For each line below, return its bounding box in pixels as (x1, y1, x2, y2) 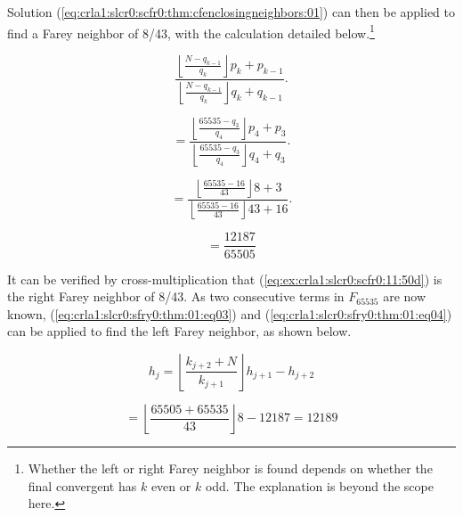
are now (383, 287, 426, 306)
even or (150, 476, 191, 495)
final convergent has (28, 476, 137, 495)
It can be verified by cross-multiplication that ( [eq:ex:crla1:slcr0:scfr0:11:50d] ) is (7, 269, 443, 288)
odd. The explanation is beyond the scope (205, 476, 434, 495)
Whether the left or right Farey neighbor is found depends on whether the (28, 458, 433, 477)
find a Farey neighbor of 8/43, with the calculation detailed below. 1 (7, 21, 375, 42)
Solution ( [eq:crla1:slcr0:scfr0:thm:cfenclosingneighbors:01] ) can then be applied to (7, 3, 456, 21)
